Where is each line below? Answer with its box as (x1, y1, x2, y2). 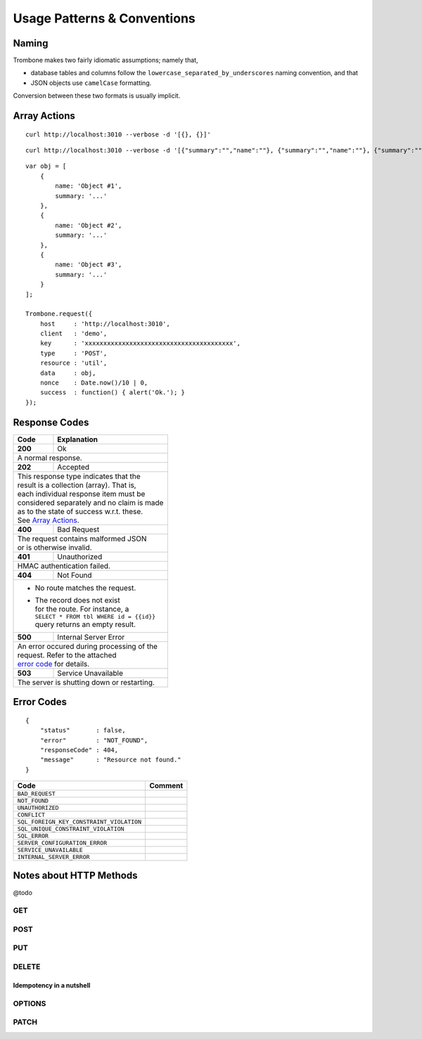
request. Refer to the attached (17, 650, 117, 660)
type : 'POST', (39, 349, 108, 357)
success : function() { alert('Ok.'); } (39, 389, 186, 396)
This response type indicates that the (17, 471, 141, 481)
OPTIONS (13, 998, 46, 1008)
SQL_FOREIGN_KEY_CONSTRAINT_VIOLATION (17, 818, 142, 826)
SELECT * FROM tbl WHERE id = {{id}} (34, 612, 156, 620)
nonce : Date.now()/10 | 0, (39, 379, 148, 387)
